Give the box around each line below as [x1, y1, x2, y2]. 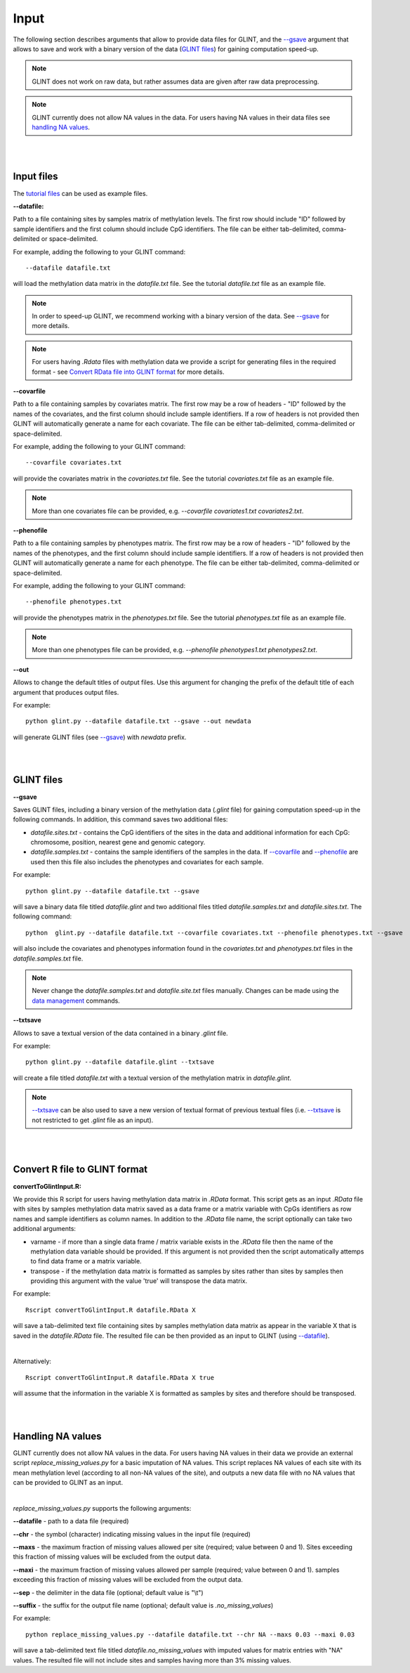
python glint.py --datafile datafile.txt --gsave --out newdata [25, 717, 252, 725]
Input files [13, 171, 59, 183]
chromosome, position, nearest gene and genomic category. [30, 838, 206, 847]
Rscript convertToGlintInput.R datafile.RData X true [25, 1374, 214, 1381]
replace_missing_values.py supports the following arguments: [13, 1504, 192, 1512]
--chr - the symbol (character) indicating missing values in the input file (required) [13, 1530, 251, 1538]
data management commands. [32, 996, 121, 1005]
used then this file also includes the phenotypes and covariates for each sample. [30, 857, 264, 866]
